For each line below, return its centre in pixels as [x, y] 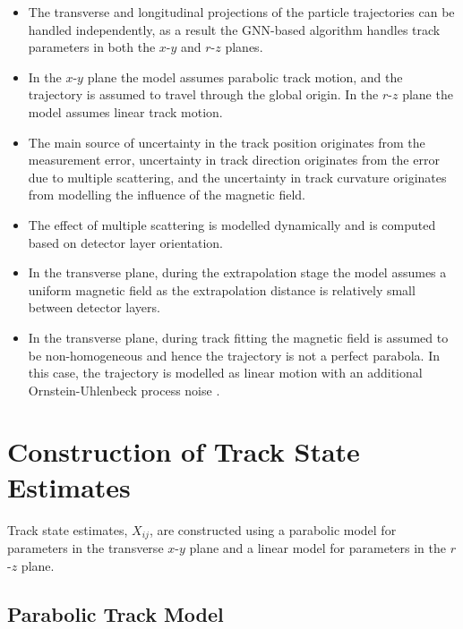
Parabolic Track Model [116, 613]
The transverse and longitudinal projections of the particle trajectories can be [241, 12]
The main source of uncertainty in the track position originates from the [227, 142]
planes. [244, 47]
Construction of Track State [184, 451]
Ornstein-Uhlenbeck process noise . [124, 390]
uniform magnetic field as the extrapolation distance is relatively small [222, 289]
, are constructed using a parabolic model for [273, 529]
